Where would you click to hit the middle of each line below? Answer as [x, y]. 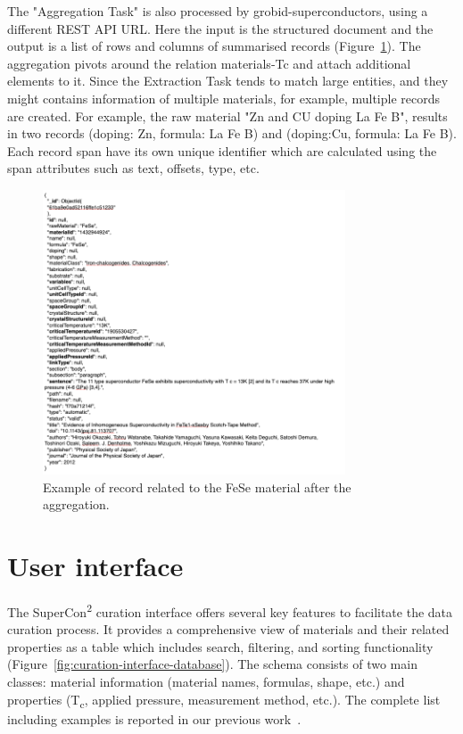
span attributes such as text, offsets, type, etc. [133, 168]
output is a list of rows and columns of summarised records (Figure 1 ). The [214, 46]
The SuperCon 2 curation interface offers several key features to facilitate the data [230, 610]
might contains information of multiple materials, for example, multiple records [224, 98]
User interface [95, 565]
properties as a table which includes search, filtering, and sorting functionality [220, 646]
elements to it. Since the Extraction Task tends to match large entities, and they [228, 81]
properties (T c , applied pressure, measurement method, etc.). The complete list [224, 700]
